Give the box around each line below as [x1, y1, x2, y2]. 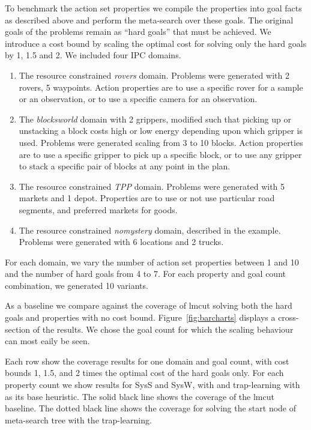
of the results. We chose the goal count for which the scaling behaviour [32, 322, 294, 335]
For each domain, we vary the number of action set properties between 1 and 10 [5, 255, 299, 268]
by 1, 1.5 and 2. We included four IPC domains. [5, 49, 181, 61]
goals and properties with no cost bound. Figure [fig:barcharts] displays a [5, 311, 276, 324]
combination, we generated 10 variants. [5, 279, 148, 291]
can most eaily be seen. [5, 335, 90, 347]
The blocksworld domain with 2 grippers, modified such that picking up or [19, 112, 291, 125]
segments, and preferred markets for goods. [19, 203, 178, 216]
